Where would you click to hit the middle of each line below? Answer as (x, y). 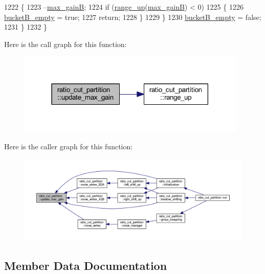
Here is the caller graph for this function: (69, 146)
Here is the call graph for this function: (65, 44)
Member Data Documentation (86, 265)
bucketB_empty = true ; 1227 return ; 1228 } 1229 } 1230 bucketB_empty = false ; (133, 17)
